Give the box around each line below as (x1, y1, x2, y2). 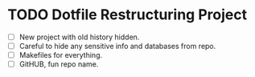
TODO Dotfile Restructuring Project (7, 6, 247, 24)
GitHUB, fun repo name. (19, 59, 99, 69)
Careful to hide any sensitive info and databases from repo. (19, 42, 216, 51)
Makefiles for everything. (19, 51, 102, 60)
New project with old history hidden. (19, 32, 140, 42)
